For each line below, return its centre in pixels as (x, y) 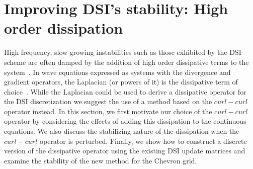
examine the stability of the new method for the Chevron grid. (101, 160)
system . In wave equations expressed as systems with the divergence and (117, 72)
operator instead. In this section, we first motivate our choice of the (108, 111)
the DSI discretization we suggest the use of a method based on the (108, 101)
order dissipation (64, 28)
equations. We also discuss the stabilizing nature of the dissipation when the (122, 131)
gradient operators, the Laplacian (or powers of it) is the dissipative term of (121, 82)
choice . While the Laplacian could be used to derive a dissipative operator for (125, 91)
